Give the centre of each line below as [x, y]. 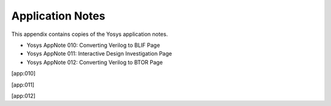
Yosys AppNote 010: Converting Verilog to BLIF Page [93, 45]
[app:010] [24, 74]
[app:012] [24, 96]
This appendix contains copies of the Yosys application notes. [89, 34]
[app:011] [23, 85]
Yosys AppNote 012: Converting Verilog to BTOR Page [95, 62]
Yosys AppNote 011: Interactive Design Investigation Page [99, 54]
